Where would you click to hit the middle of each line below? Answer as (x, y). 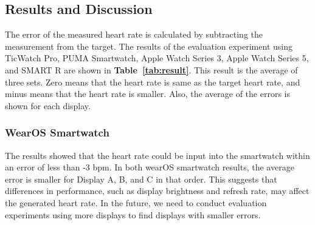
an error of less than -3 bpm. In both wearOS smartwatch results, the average (150, 167)
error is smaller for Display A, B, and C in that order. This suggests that (141, 179)
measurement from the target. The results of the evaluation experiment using (149, 46)
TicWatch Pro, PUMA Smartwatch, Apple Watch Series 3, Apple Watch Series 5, (157, 58)
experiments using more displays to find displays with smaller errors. (133, 214)
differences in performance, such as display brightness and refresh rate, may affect (157, 191)
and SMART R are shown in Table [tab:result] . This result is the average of (151, 69)
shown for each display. (48, 105)
